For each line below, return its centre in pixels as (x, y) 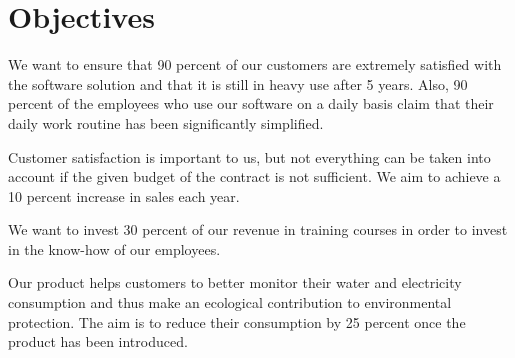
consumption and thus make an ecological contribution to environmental (230, 302)
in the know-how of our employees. (114, 248)
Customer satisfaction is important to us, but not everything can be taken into (249, 156)
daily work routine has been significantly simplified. (166, 122)
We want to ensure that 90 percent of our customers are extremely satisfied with (255, 64)
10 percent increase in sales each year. (124, 195)
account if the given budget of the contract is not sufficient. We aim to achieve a (254, 176)
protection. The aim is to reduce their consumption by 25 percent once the (237, 321)
